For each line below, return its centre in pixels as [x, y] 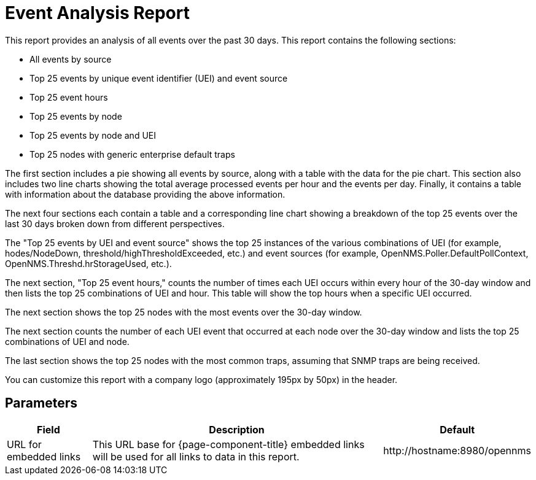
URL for [24, 444]
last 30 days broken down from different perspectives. [115, 223]
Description [237, 429]
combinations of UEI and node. [67, 341]
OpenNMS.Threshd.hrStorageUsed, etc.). [88, 263]
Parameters [41, 403]
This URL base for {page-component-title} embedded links [228, 444]
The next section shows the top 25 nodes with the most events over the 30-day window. [184, 312]
